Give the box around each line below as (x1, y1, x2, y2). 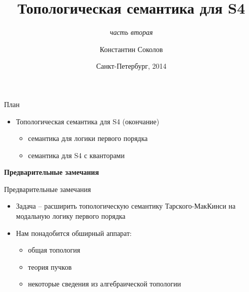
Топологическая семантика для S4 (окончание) (16, 116, 160, 126)
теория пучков (28, 261, 72, 272)
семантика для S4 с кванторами (28, 150, 125, 160)
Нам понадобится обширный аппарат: (16, 227, 132, 238)
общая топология (28, 245, 80, 255)
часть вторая (110, 27, 153, 37)
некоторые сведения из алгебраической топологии (28, 278, 181, 289)
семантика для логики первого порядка (28, 133, 148, 143)
